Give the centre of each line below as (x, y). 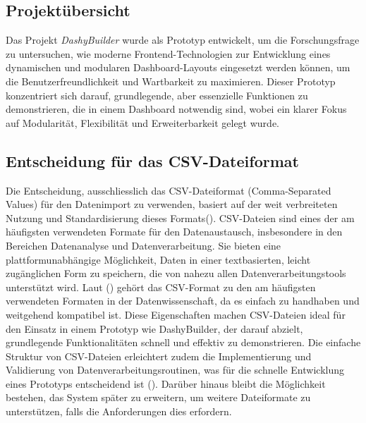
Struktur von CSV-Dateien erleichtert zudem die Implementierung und (159, 356)
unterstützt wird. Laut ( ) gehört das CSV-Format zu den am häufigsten (161, 287)
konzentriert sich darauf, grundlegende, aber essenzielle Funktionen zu (157, 95)
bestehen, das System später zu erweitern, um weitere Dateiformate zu (158, 397)
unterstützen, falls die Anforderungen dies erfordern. (119, 411)
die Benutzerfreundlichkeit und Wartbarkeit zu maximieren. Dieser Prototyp (171, 81)
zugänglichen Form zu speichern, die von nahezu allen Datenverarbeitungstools (176, 273)
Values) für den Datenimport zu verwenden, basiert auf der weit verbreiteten (172, 204)
